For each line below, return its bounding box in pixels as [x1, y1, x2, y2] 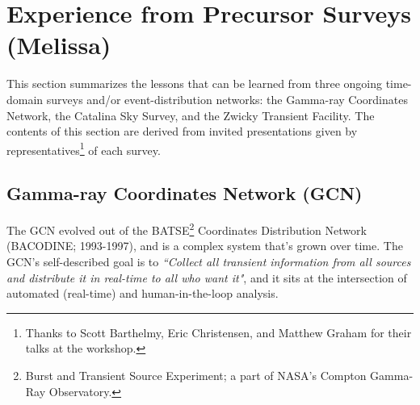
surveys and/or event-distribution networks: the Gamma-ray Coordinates [46, 90, 408, 107]
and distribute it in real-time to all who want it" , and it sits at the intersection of [6, 269, 407, 286]
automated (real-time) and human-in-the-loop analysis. [6, 285, 279, 302]
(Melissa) [6, 28, 111, 61]
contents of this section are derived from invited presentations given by [6, 123, 358, 140]
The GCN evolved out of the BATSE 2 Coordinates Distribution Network [6, 219, 367, 238]
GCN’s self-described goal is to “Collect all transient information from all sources [6, 253, 411, 269]
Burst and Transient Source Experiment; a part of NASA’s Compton [25, 366, 367, 383]
